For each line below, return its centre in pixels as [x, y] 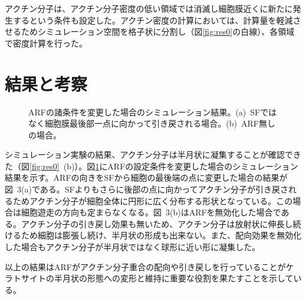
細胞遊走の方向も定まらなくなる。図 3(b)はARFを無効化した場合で [151, 212]
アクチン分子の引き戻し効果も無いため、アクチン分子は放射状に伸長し [157, 223]
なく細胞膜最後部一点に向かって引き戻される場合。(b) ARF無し [152, 123]
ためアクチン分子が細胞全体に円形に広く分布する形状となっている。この [153, 200]
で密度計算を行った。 [46, 43]
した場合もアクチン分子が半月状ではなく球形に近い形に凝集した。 [133, 247]
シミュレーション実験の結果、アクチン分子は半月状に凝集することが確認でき [153, 155]
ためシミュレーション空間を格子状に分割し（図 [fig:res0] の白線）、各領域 [158, 31]
